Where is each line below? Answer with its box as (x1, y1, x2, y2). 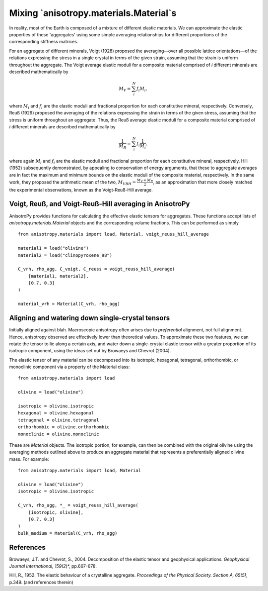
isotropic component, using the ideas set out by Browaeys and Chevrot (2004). (9, 348, 171, 354)
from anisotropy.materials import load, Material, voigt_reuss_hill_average (18, 231, 209, 237)
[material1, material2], (28, 273, 89, 279)
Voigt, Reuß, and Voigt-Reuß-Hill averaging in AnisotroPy (9, 199, 190, 208)
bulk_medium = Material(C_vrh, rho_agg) (18, 530, 118, 536)
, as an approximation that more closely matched (153, 179, 253, 185)
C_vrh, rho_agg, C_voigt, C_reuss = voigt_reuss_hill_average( (18, 266, 175, 272)
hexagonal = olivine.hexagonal (18, 410, 94, 416)
